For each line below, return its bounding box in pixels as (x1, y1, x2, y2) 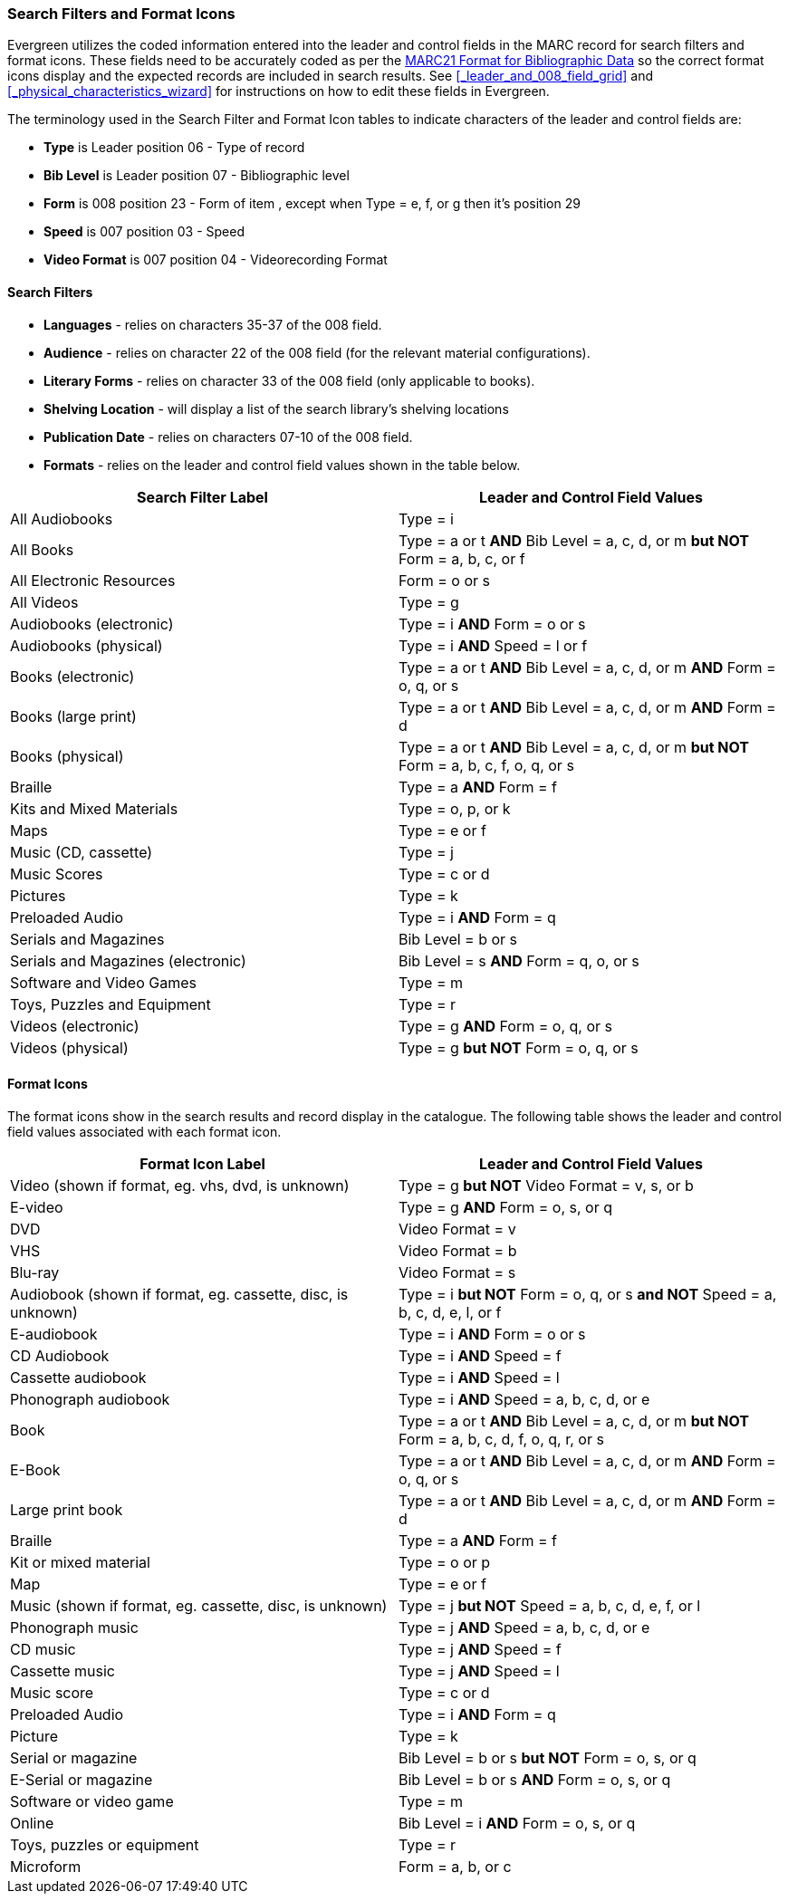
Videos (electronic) (10, 1016, 139, 1035)
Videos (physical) (10, 1038, 129, 1057)
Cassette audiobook (10, 1368, 147, 1387)
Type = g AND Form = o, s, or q (399, 1197, 612, 1216)
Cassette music (10, 1661, 115, 1680)
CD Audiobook (10, 1346, 110, 1365)
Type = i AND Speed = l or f (399, 636, 588, 655)
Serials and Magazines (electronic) (10, 951, 246, 970)
